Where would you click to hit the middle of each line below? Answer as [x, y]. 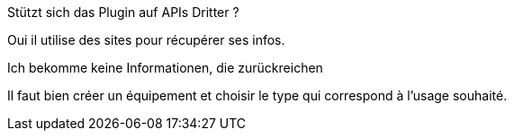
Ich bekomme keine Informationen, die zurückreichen [165, 68]
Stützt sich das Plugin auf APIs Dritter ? [123, 12]
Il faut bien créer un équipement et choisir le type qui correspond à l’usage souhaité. [257, 95]
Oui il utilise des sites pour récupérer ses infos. [146, 40]
